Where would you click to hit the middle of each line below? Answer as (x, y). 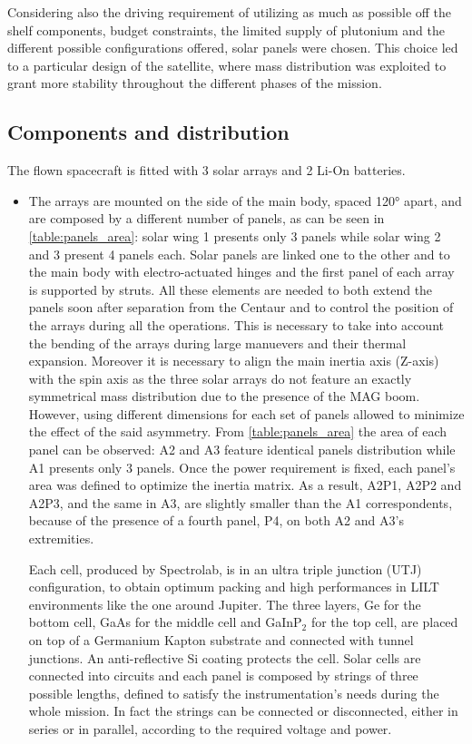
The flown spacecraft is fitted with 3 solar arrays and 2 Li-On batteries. (206, 170)
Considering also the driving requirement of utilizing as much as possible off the (230, 12)
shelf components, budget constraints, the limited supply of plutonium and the (226, 29)
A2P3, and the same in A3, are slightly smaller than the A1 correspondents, (241, 502)
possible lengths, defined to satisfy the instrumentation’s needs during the (234, 693)
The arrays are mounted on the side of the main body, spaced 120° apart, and (245, 200)
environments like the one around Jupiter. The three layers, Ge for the (225, 604)
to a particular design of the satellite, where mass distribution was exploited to (227, 65)
